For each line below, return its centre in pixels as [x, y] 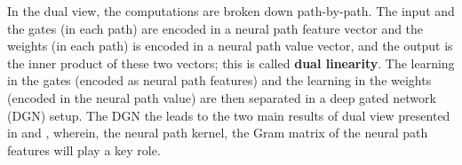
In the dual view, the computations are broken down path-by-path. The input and [231, 11]
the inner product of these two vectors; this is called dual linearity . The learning [231, 63]
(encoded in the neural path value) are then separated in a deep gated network [222, 97]
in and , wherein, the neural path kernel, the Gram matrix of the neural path [218, 133]
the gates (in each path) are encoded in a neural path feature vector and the [215, 28]
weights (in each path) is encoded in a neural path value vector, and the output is [230, 46]
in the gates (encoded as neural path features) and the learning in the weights [219, 80]
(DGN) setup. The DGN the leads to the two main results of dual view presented [229, 115]
